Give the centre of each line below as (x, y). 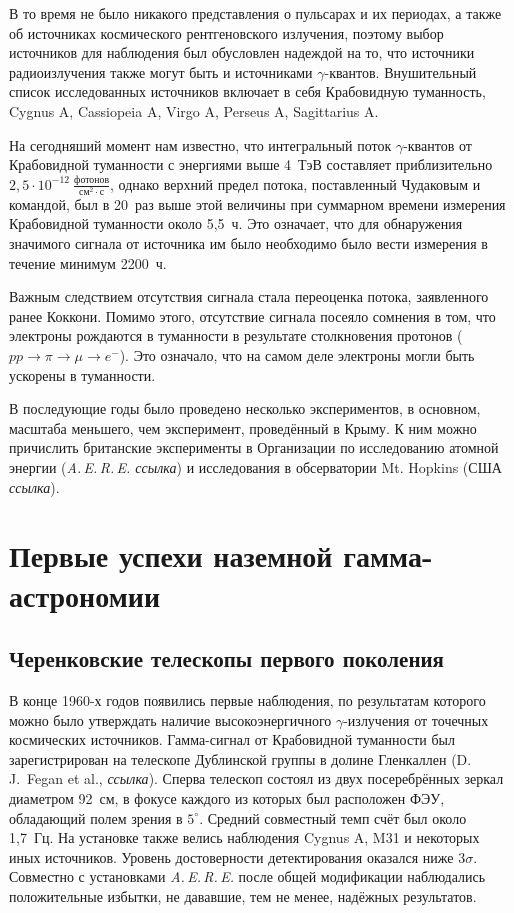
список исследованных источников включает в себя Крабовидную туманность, (247, 91)
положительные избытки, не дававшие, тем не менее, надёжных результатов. (243, 895)
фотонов (92, 180)
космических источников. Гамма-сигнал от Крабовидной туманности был (232, 739)
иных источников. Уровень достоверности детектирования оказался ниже (231, 856)
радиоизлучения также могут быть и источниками (161, 71)
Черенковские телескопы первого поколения (226, 658)
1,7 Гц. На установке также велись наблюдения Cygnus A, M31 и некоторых (244, 837)
